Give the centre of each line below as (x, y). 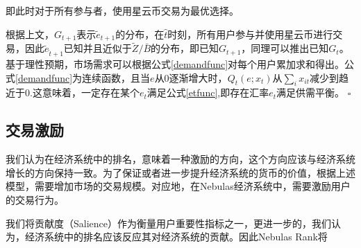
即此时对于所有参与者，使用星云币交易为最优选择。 (122, 10)
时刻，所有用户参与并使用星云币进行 (250, 34)
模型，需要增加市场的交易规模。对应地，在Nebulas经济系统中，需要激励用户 (178, 186)
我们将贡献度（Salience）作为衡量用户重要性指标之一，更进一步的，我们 (168, 223)
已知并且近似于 (98, 48)
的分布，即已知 (185, 48)
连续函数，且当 (116, 77)
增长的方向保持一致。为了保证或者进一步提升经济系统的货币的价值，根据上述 (180, 172)
